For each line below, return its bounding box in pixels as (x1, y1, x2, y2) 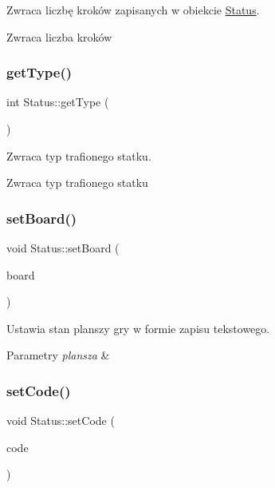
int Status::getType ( (6, 93, 109, 110)
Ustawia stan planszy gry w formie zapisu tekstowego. (6, 319, 270, 336)
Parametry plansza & (6, 347, 110, 363)
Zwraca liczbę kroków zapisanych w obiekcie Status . (6, 2, 260, 18)
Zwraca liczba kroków (6, 28, 112, 45)
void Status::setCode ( (6, 412, 115, 429)
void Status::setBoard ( (6, 240, 120, 256)
